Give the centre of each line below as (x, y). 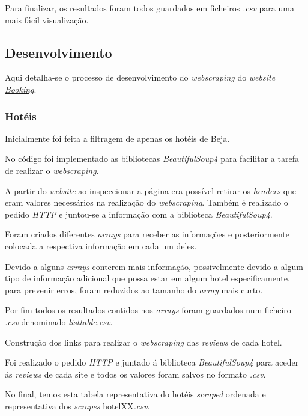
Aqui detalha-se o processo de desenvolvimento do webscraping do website (140, 77)
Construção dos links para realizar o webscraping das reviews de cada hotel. (143, 342)
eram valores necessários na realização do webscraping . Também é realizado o (146, 202)
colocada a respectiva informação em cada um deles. (101, 246)
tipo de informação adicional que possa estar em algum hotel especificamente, (147, 278)
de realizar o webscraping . (52, 170)
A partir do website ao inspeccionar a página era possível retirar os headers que (151, 190)
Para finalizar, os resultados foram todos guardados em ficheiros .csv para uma (149, 8)
